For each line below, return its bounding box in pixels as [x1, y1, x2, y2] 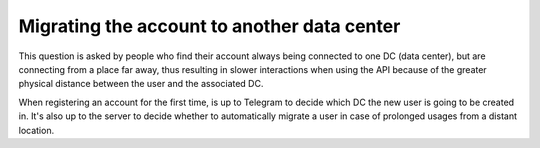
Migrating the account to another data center [18, 15, 401, 37]
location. [18, 124, 55, 136]
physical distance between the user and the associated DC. [18, 78, 264, 90]
